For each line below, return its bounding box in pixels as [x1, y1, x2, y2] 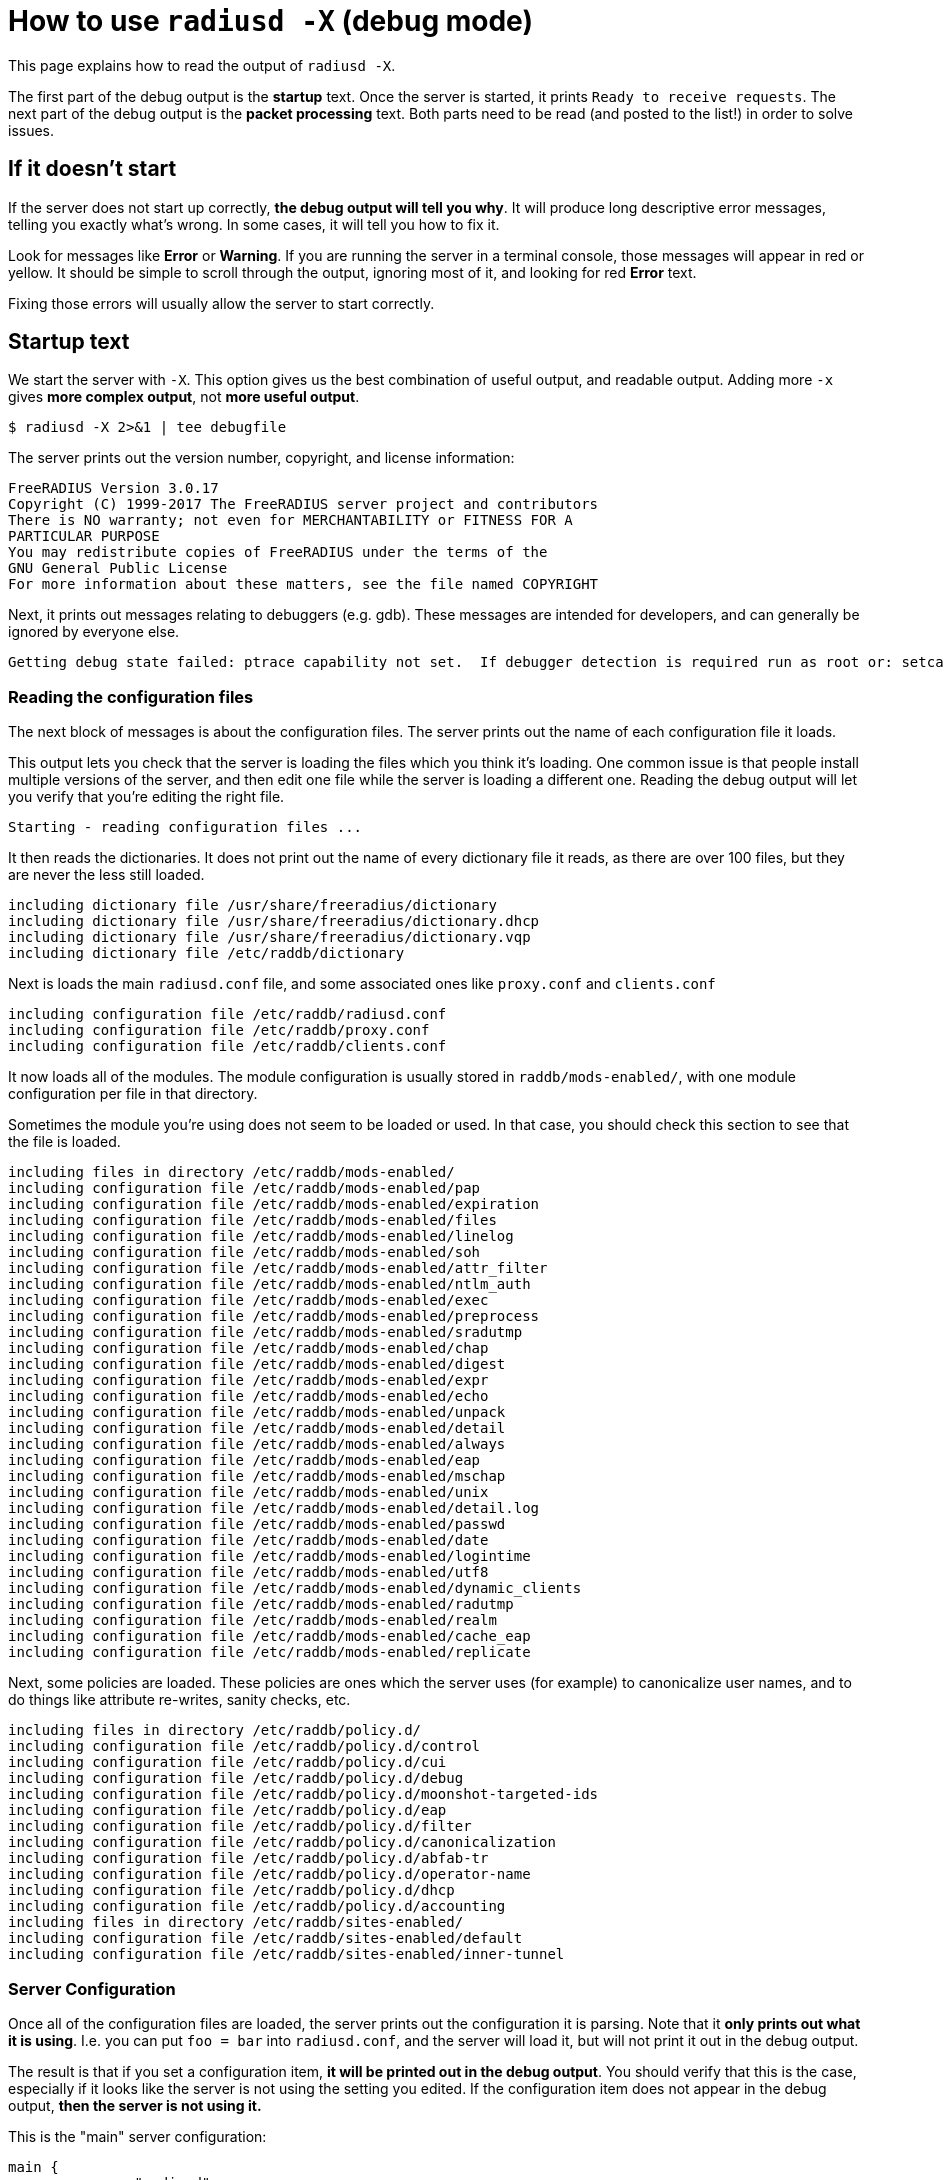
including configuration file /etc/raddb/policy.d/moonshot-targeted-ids [8, 1786, 599, 1803]
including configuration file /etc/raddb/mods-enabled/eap [8, 1452, 481, 1469]
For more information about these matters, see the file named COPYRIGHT [8, 576, 599, 593]
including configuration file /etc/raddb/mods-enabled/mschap [8, 1468, 506, 1485]
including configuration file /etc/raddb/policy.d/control [8, 1738, 481, 1755]
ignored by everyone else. [8, 623, 180, 641]
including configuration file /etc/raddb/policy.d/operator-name [8, 1866, 531, 1883]
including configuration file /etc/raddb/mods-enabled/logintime [8, 1548, 531, 1565]
